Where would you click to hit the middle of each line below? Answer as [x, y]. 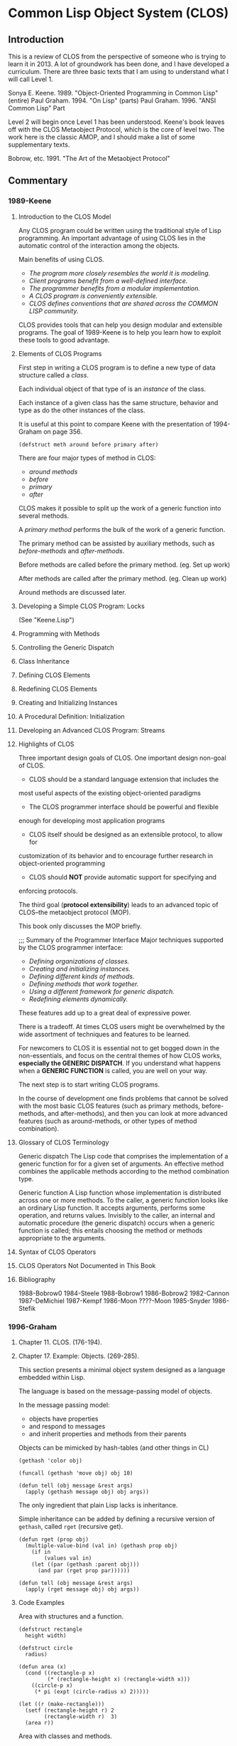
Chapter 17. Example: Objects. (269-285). [78, 1356]
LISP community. [54, 310]
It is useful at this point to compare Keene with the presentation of [115, 424]
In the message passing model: [64, 1405]
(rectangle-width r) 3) [81, 1716]
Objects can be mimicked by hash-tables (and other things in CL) [114, 1448]
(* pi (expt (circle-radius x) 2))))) [92, 1692]
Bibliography [37, 1279]
